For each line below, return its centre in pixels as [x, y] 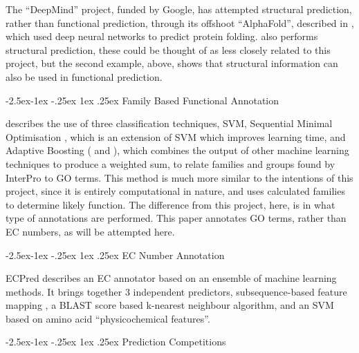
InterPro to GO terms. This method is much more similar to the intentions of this [179, 177]
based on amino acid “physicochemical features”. [108, 318]
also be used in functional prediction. [84, 76]
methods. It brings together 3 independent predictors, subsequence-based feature [176, 291]
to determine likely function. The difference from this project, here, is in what [171, 204]
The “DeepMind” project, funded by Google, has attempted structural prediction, [179, 9]
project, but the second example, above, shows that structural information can [172, 63]
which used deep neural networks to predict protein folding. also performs [162, 36]
